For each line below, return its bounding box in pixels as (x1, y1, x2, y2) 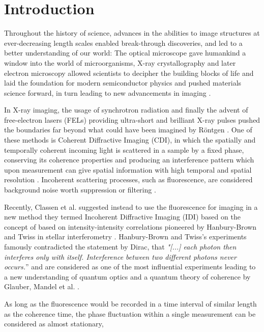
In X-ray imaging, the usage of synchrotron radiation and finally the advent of (4, 104, 248, 115)
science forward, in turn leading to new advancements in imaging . (4, 87, 211, 98)
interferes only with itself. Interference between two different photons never (4, 251, 237, 262)
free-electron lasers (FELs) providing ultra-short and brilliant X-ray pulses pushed (4, 114, 260, 125)
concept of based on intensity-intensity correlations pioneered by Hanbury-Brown (4, 221, 257, 232)
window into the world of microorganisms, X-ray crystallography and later (4, 57, 236, 68)
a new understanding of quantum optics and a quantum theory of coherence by (4, 271, 251, 282)
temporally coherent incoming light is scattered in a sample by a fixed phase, (4, 144, 244, 155)
